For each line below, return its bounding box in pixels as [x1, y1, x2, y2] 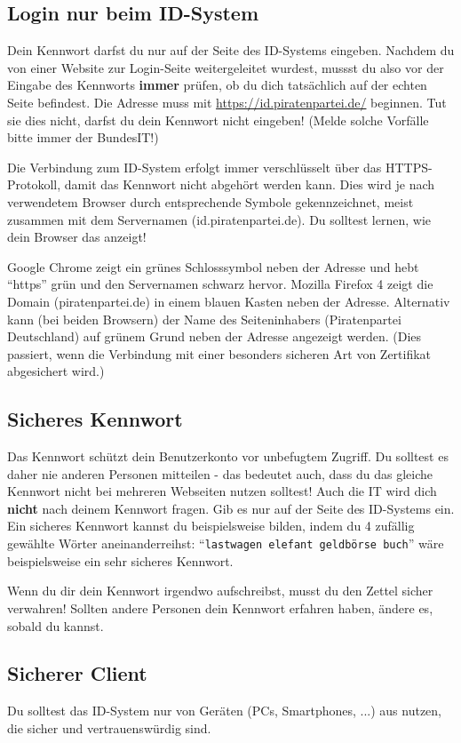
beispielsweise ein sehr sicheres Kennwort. [7, 551, 234, 570]
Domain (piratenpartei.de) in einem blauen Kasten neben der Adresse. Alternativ [7, 292, 450, 310]
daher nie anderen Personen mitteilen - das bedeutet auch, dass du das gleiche [7, 464, 433, 483]
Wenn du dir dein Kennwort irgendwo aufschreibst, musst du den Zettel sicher [7, 581, 433, 600]
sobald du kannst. [7, 616, 104, 635]
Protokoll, [7, 175, 61, 194]
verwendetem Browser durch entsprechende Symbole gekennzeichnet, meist [7, 192, 414, 211]
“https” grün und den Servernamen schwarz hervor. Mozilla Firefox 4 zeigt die [7, 275, 433, 293]
